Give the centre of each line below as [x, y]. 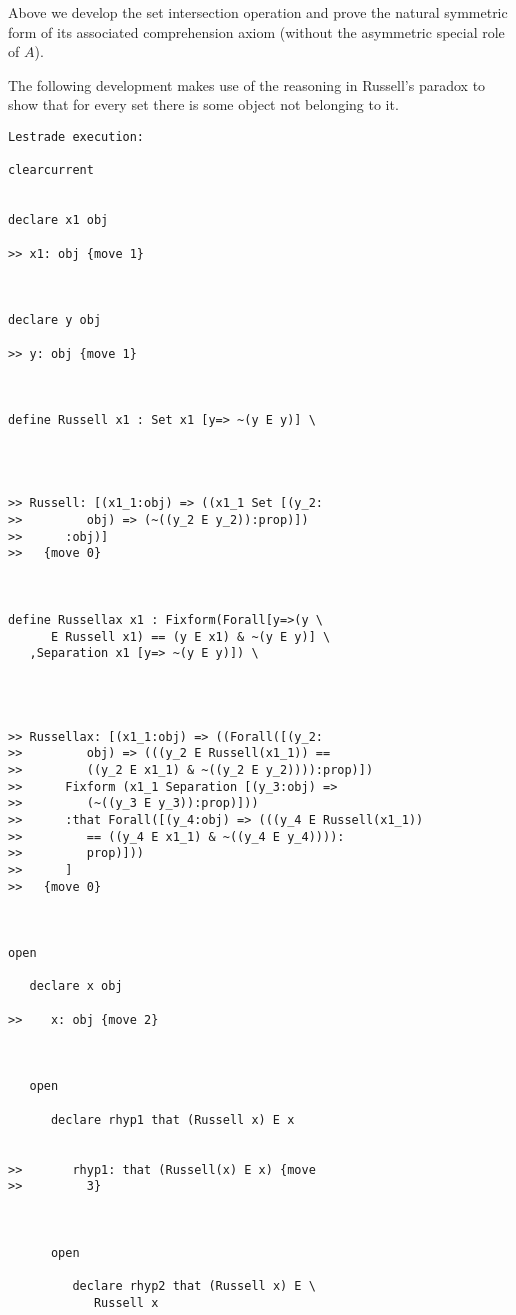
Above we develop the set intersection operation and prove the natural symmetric [258, 12]
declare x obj [76, 986]
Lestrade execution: [76, 136]
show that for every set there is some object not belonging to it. [203, 104]
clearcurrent [51, 170]
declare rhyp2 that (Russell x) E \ [194, 1286]
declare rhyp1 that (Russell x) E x [172, 1119]
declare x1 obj [58, 220]
